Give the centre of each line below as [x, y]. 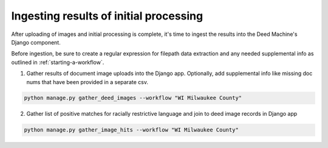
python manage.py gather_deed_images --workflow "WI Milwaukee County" [133, 98]
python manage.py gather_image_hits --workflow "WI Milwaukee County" [132, 130]
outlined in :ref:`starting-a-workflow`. [58, 62]
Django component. [36, 42]
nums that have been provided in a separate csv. [87, 82]
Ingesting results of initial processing [107, 16]
